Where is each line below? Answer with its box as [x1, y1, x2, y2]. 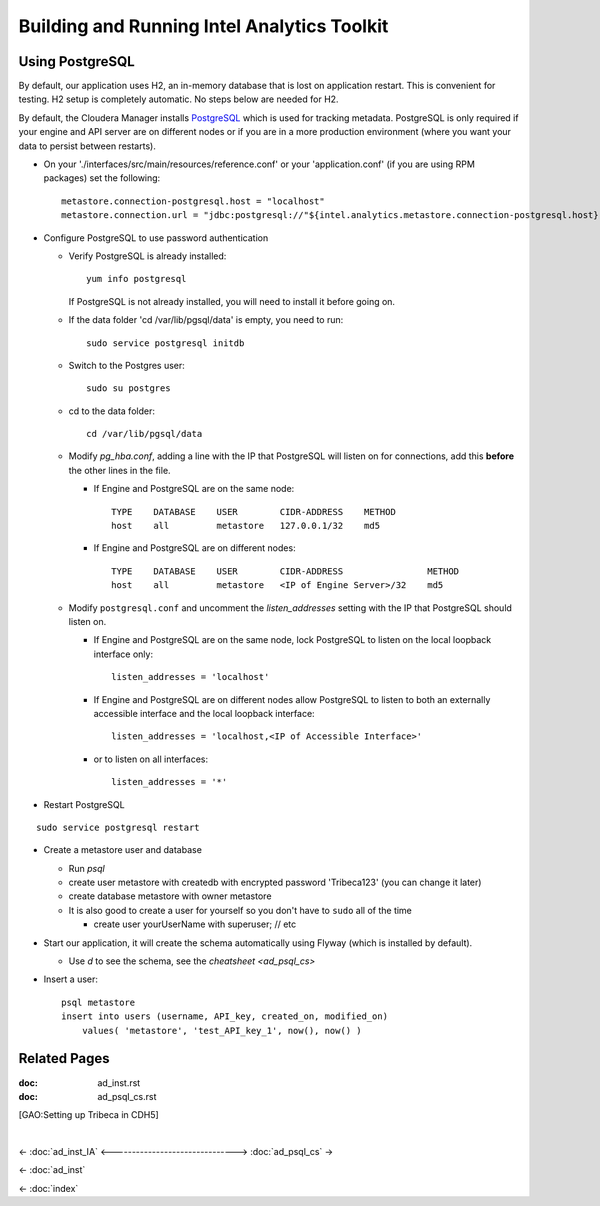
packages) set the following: [43, 172, 161, 184]
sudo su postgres [86, 383, 171, 394]
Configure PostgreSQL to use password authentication [43, 231, 269, 244]
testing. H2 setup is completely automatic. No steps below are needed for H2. [18, 93, 339, 105]
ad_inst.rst [97, 1076, 141, 1089]
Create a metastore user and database [43, 844, 202, 856]
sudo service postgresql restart [36, 821, 200, 833]
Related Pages [18, 1050, 110, 1067]
